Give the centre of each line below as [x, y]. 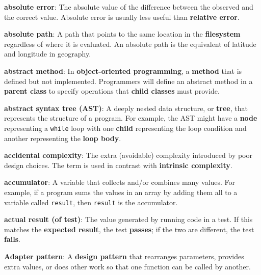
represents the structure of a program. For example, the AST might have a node [131, 118]
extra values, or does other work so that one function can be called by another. [127, 266]
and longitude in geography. [48, 54]
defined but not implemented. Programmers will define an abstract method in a [128, 81]
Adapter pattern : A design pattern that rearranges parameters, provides [124, 256]
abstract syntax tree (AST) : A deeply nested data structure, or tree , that [126, 108]
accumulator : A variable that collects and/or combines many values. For [120, 182]
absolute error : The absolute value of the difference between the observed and [129, 7]
